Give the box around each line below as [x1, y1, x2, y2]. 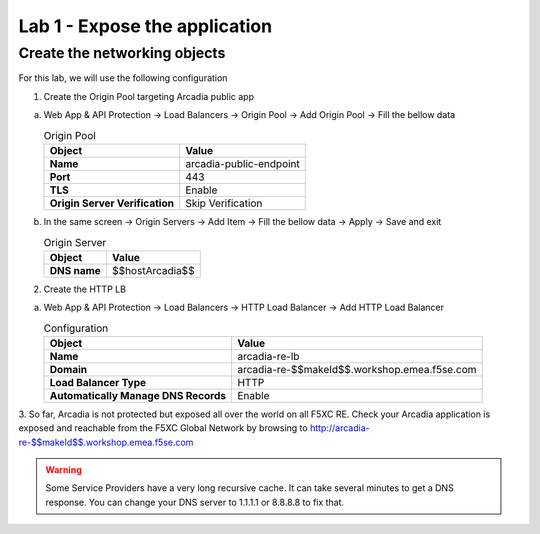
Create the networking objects [18, 44, 226, 62]
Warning [45, 464, 82, 476]
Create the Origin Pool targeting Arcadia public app [43, 90, 255, 102]
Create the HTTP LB [43, 283, 127, 295]
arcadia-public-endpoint [185, 156, 300, 170]
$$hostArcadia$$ [111, 263, 195, 277]
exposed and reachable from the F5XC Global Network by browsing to [18, 422, 309, 434]
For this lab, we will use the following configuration [18, 72, 228, 84]
